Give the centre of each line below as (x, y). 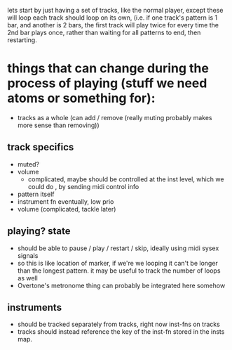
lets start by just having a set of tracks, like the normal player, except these (115, 10)
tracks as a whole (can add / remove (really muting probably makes (115, 117)
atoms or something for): (81, 98)
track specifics (41, 147)
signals (28, 255)
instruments (34, 307)
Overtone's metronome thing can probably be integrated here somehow (121, 285)
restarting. (22, 40)
